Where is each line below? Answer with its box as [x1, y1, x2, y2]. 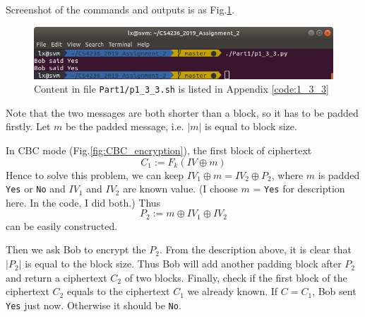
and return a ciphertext [6, 270, 107, 284]
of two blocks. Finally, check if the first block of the [124, 270, 347, 284]
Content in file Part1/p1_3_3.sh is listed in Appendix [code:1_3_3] [34, 81, 329, 96]
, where [271, 167, 304, 182]
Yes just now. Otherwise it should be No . [6, 297, 181, 312]
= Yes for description [253, 181, 345, 196]
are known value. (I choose [123, 181, 238, 196]
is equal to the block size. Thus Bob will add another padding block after [25, 256, 342, 271]
